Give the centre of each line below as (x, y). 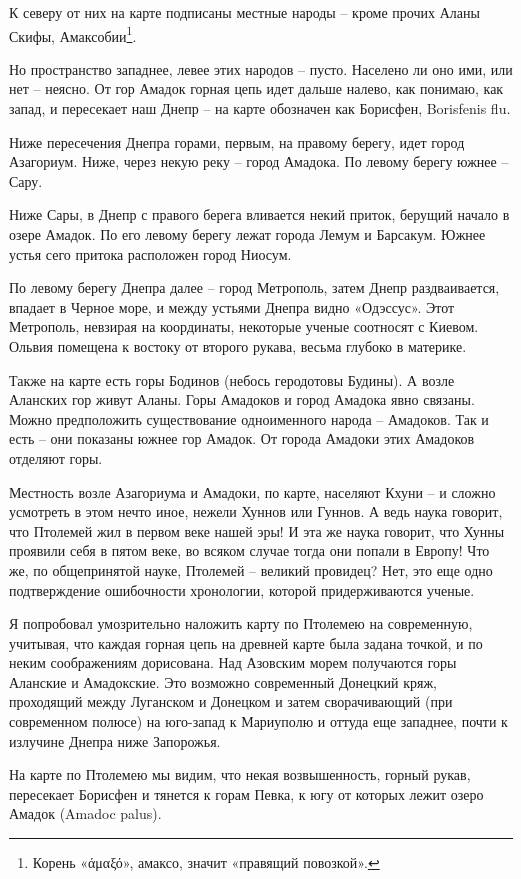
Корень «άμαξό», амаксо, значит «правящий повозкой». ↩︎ (206, 862)
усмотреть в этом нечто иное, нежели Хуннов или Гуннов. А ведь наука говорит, (256, 511)
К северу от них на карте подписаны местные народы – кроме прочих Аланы (244, 12)
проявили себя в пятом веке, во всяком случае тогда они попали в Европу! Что (249, 550)
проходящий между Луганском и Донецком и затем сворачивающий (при (231, 701)
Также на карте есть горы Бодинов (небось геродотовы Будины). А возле (232, 379)
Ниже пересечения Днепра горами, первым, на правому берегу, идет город (237, 141)
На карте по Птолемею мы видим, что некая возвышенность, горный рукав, (240, 774)
